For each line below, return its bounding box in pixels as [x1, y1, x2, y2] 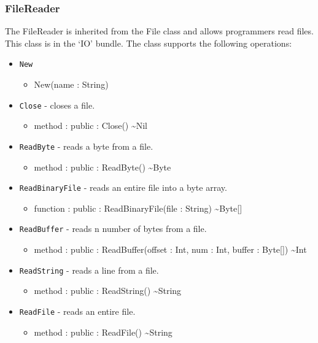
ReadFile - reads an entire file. [19, 304, 136, 317]
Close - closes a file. [19, 98, 95, 111]
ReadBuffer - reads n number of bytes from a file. [19, 222, 207, 235]
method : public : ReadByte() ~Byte [34, 160, 171, 173]
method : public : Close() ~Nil [34, 119, 148, 132]
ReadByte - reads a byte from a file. [19, 139, 153, 152]
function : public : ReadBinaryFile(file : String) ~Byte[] [34, 201, 242, 214]
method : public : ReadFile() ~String [34, 325, 173, 338]
